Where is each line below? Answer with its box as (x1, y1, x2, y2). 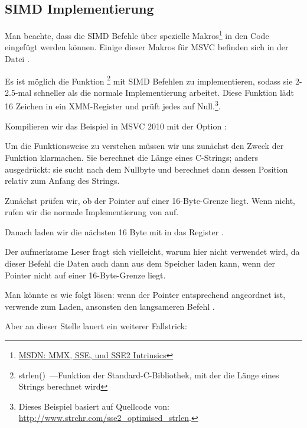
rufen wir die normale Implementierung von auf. (5, 206, 179, 218)
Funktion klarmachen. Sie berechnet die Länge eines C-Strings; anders (5, 151, 258, 163)
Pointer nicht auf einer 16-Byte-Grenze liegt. (5, 268, 166, 281)
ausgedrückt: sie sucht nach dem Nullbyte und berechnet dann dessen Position (5, 163, 288, 175)
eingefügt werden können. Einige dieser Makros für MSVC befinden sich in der (5, 41, 289, 53)
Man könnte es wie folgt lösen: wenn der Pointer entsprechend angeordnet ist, (5, 288, 286, 301)
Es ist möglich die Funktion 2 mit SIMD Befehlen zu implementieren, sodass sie (5, 73, 293, 87)
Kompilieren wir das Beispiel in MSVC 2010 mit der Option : (5, 119, 227, 132)
